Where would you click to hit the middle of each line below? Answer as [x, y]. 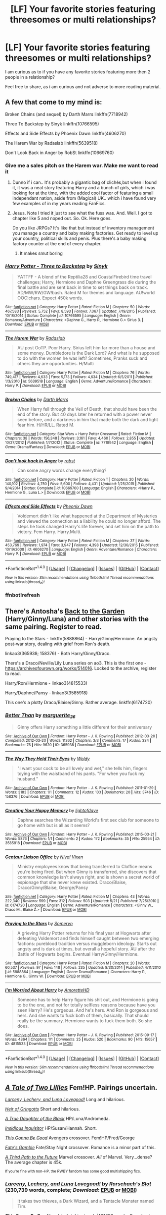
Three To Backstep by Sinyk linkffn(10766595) [52, 124]
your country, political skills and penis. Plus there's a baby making [79, 238]
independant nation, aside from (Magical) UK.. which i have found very [84, 198]
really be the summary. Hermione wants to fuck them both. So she [84, 1021]
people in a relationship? [30, 77]
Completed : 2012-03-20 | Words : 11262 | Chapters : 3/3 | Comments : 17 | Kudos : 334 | [78, 740]
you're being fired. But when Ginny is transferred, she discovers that [87, 872]
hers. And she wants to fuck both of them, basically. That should [83, 1015]
